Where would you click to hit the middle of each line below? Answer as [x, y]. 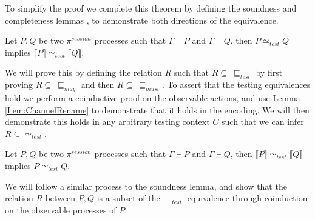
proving [19, 85]
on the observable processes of [61, 209]
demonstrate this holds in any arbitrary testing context [107, 122]
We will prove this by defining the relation [83, 72]
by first [269, 72]
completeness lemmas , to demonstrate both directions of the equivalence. [142, 20]
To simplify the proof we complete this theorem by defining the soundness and [151, 8]
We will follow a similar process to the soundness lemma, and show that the [146, 186]
